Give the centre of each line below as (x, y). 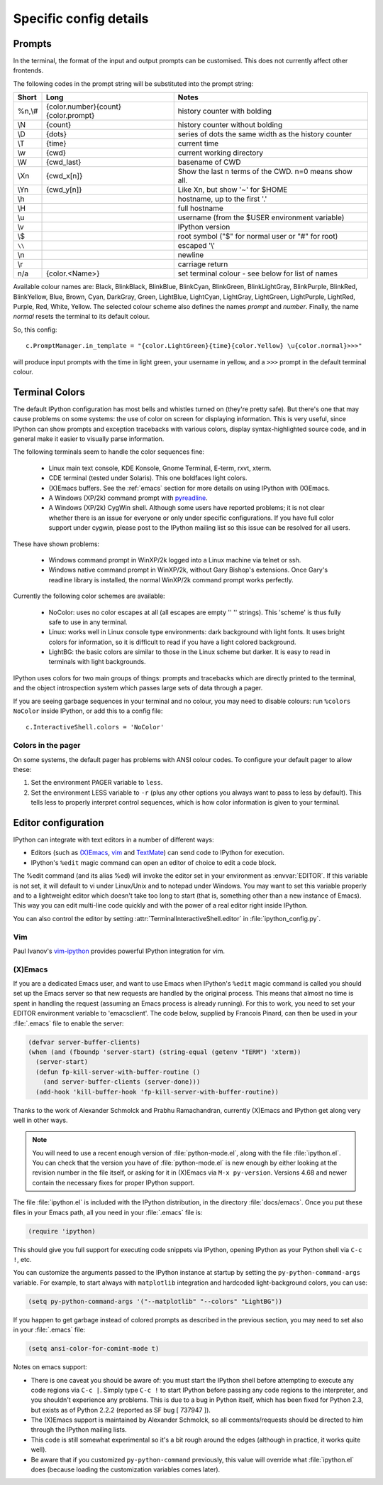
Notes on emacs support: (50, 1367)
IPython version (204, 227)
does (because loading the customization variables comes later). (126, 1469)
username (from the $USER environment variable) (261, 218)
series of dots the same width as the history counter (265, 134)
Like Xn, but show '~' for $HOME (233, 190)
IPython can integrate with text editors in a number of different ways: (113, 840)
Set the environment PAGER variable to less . (97, 783)
